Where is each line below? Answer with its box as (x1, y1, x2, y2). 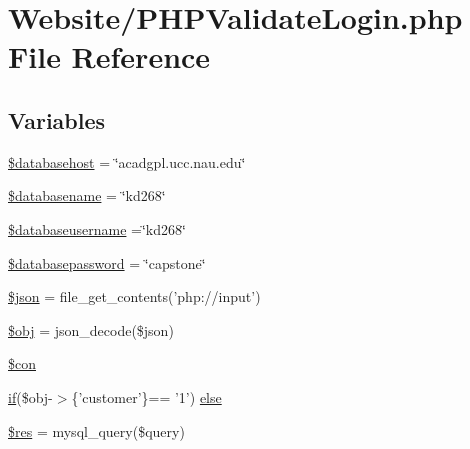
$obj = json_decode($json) (8, 319, 174, 340)
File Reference (8, 36, 211, 77)
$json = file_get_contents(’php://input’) (8, 286, 261, 307)
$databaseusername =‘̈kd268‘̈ (8, 218, 186, 239)
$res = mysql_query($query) (8, 420, 185, 441)
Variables (8, 104, 106, 135)
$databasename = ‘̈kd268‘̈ (8, 185, 166, 206)
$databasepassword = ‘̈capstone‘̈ (8, 252, 206, 273)
